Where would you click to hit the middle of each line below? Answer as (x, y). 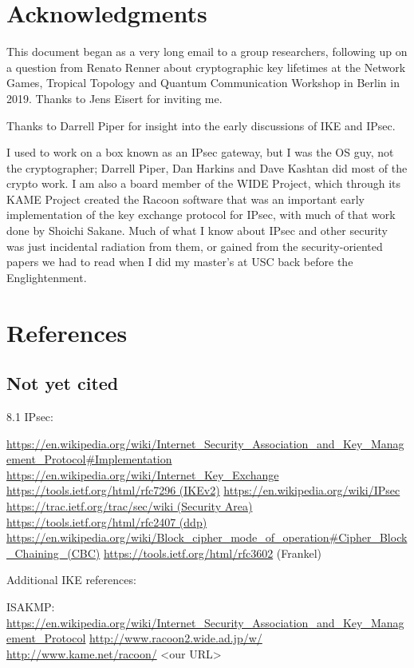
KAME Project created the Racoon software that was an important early (185, 199)
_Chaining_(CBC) (53, 553)
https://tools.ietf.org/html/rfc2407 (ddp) (107, 521)
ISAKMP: (31, 606)
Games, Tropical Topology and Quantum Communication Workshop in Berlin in (203, 83)
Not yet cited (63, 383)
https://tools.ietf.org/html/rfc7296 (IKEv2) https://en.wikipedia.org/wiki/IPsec (203, 490)
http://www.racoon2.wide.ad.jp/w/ (176, 638)
